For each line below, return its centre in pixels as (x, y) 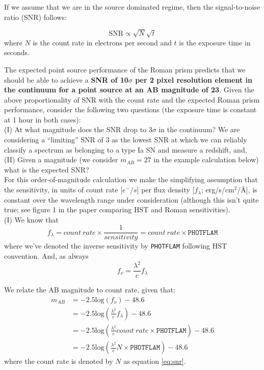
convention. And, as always (46, 256)
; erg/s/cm (218, 190)
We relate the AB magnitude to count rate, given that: (90, 290)
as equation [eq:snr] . (155, 361)
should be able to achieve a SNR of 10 (66, 79)
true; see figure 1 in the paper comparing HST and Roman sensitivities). (117, 209)
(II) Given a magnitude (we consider (61, 159)
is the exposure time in (215, 42)
